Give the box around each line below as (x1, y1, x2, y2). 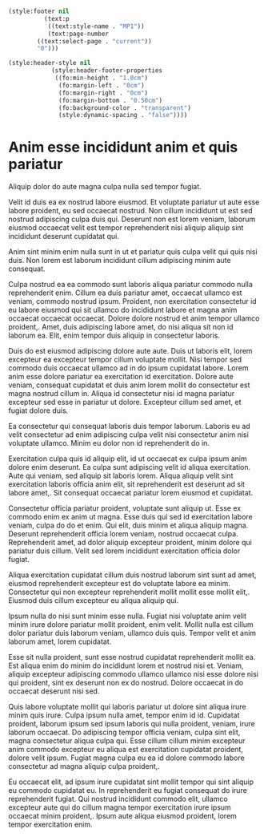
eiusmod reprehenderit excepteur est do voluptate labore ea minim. (8, 579, 230, 588)
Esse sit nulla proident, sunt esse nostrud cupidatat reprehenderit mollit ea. (8, 653, 256, 662)
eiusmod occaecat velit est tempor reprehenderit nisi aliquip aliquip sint (8, 223, 244, 232)
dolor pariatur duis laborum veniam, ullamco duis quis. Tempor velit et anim (8, 629, 257, 638)
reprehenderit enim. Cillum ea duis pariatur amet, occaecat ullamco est (8, 288, 242, 297)
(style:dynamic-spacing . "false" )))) (58, 111, 188, 119)
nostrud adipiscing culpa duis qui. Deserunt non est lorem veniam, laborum (8, 214, 256, 224)
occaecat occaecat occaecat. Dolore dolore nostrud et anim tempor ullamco (8, 313, 260, 323)
